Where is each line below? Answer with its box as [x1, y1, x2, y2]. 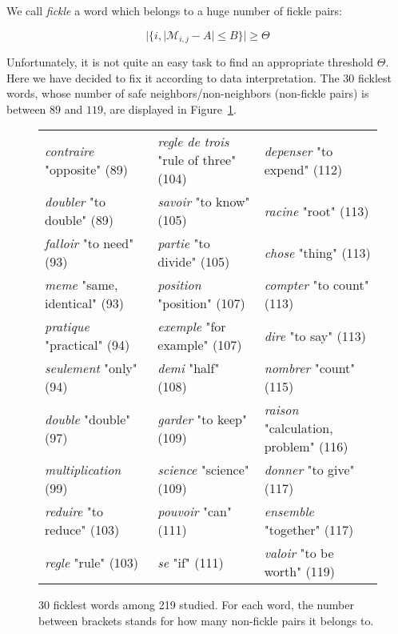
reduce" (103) [45, 520, 120, 540]
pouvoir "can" [157, 502, 232, 521]
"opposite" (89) [45, 159, 129, 179]
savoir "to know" [157, 192, 250, 211]
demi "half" [157, 359, 220, 378]
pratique [45, 317, 90, 336]
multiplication [45, 460, 121, 480]
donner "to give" [264, 460, 355, 480]
